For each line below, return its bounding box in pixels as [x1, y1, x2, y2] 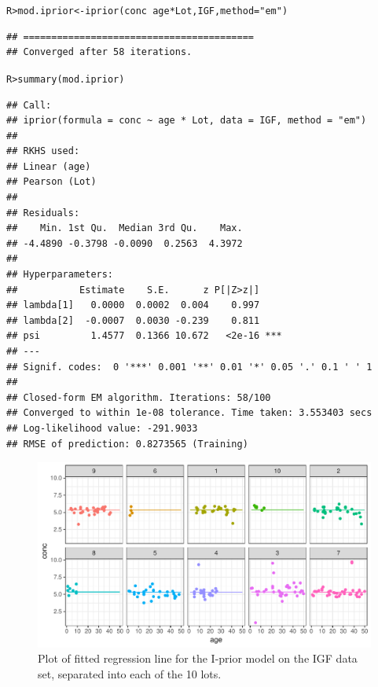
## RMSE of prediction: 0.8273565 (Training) [6, 438, 248, 450]
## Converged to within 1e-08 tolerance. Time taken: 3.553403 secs [6, 407, 372, 419]
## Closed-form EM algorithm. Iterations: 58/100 [6, 391, 271, 403]
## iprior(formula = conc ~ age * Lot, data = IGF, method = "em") [6, 115, 367, 127]
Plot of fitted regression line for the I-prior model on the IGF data [38, 650, 358, 667]
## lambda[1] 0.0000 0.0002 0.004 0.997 [6, 299, 260, 311]
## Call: [6, 99, 52, 111]
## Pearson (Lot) [6, 176, 97, 188]
